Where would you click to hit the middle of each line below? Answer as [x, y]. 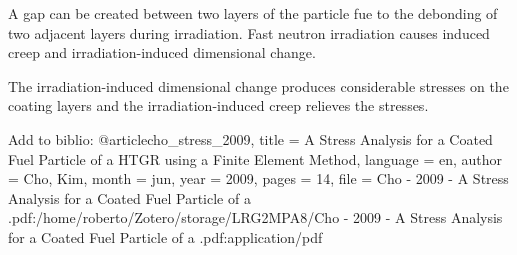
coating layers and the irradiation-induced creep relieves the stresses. [218, 105]
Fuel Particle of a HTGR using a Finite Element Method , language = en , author [255, 158]
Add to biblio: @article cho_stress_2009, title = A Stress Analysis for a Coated [250, 138]
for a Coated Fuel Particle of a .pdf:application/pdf [165, 236]
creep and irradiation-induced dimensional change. [162, 52]
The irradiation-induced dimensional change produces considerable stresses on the [258, 85]
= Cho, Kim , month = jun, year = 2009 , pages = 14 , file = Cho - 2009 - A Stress [258, 178]
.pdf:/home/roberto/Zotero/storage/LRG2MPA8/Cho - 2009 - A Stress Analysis [255, 217]
